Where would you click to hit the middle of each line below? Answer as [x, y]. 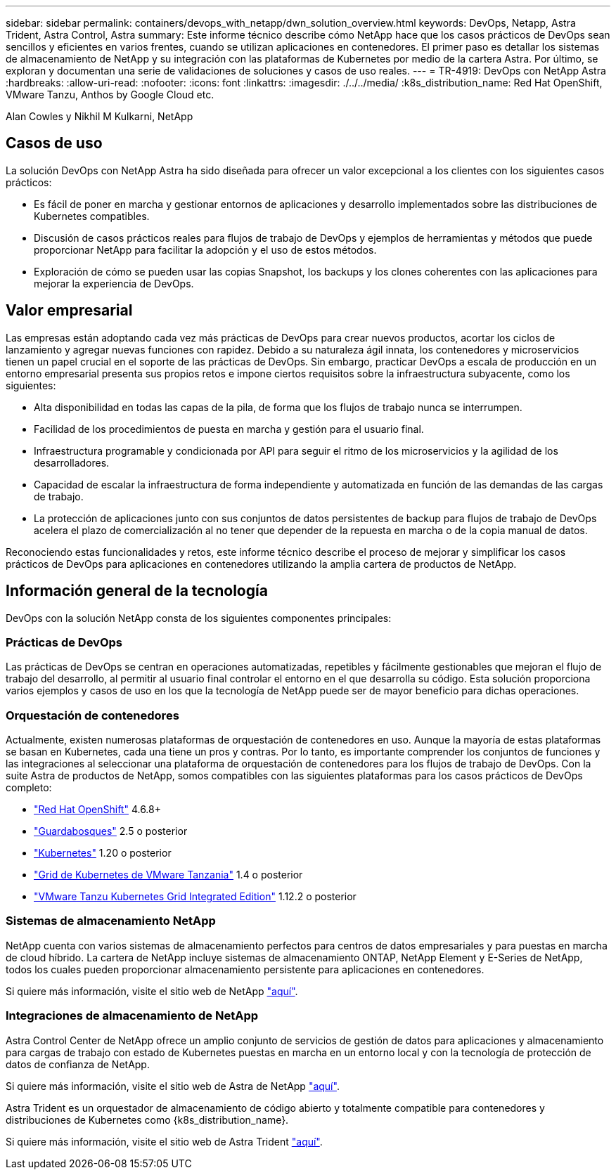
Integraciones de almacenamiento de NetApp [132, 1016]
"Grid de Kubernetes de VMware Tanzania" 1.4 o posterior [168, 875]
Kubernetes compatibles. [92, 216]
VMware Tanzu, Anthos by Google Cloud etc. [110, 95]
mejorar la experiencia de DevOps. [114, 283]
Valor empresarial [69, 311]
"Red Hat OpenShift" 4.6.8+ [97, 810]
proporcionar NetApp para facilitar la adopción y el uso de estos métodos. [205, 249]
